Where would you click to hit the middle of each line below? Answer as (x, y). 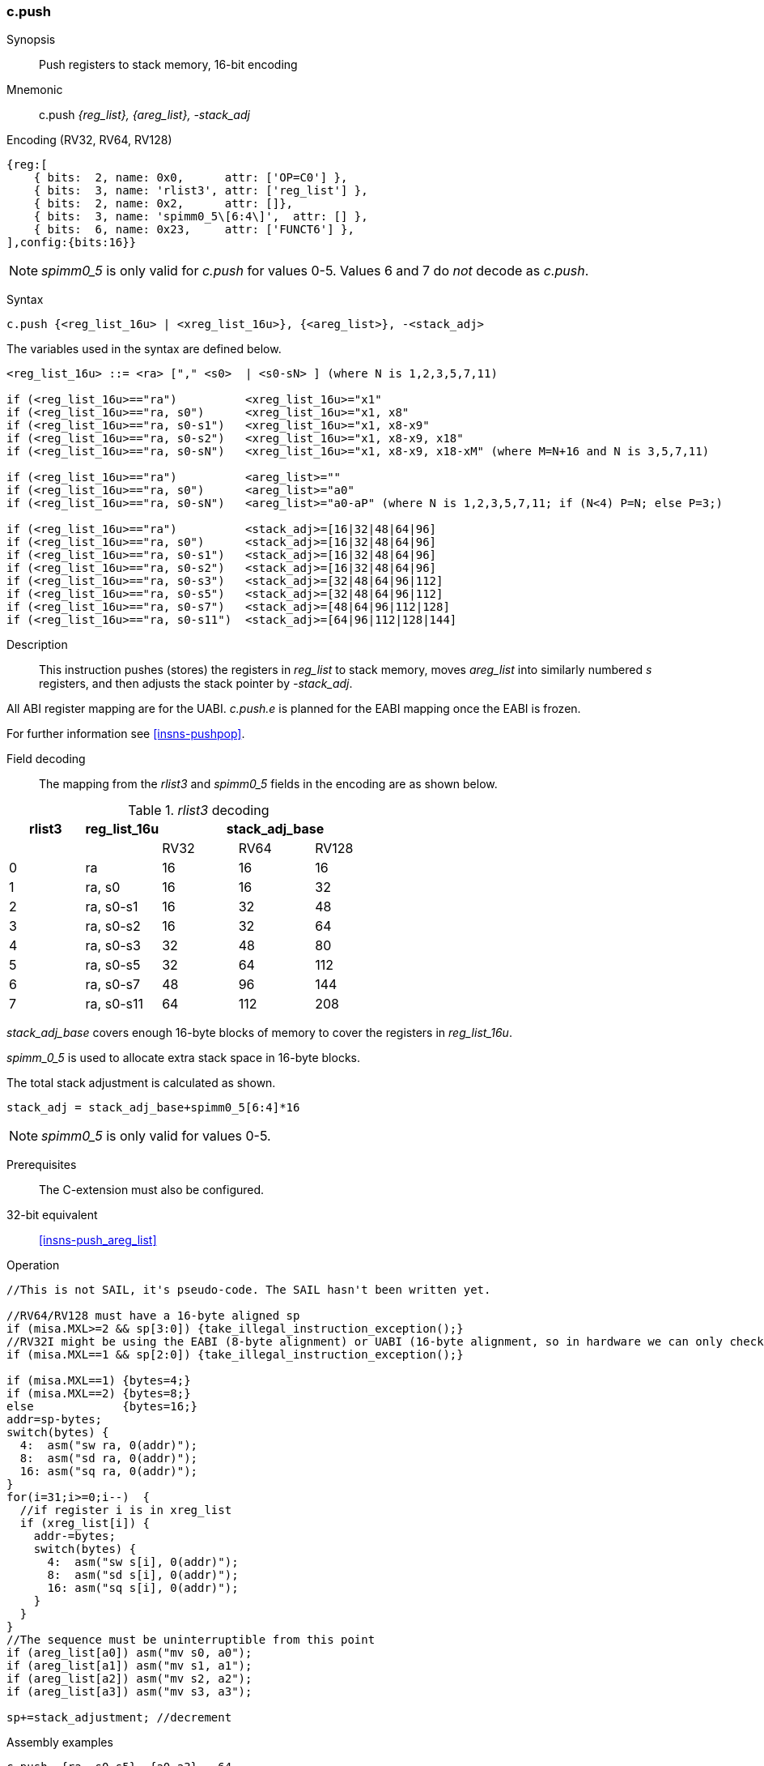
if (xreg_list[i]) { (85, 1523)
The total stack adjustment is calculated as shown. (141, 1083)
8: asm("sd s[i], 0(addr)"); (143, 1575)
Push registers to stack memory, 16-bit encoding (168, 65)
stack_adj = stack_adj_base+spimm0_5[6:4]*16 (153, 1108)
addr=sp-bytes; (55, 1420)
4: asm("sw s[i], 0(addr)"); (143, 1562)
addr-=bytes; (74, 1536)
